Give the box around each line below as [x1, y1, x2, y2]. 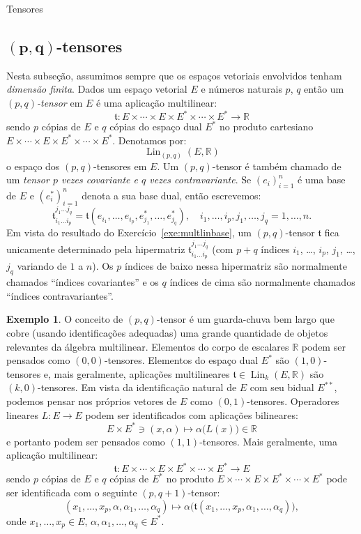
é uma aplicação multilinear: [95, 95, 217, 109]
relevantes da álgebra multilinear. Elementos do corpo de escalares [6, 339, 289, 353]
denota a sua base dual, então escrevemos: [82, 188, 261, 202]
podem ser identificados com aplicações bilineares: [85, 407, 298, 422]
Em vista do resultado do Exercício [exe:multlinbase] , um [6, 225, 252, 240]
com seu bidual [249, 380, 314, 395]
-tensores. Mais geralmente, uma [199, 434, 338, 448]
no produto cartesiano [219, 119, 314, 134]
